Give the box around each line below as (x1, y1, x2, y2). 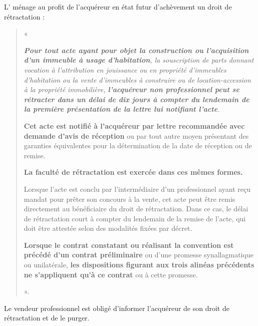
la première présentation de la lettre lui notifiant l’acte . (24, 104, 220, 114)
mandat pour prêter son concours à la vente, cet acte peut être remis (24, 193, 235, 204)
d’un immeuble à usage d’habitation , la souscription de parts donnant (24, 55, 254, 65)
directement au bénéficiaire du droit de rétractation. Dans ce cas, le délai (24, 203, 248, 214)
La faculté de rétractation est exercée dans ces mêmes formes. (24, 167, 243, 177)
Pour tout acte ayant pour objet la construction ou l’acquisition (24, 45, 249, 55)
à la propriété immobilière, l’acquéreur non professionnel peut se (24, 84, 239, 95)
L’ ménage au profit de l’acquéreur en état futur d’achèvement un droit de (4, 2, 232, 12)
